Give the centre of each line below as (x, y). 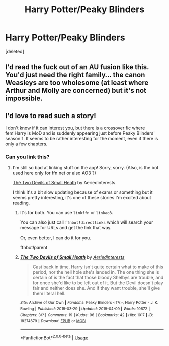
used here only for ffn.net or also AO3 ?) (54, 173)
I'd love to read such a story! (51, 116)
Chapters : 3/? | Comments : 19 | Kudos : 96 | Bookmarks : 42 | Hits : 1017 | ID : (87, 315)
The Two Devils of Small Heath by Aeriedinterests (72, 257)
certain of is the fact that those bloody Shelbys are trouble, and (98, 278)
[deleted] (15, 51)
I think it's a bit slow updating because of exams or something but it (82, 192)
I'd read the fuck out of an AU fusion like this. (77, 67)
